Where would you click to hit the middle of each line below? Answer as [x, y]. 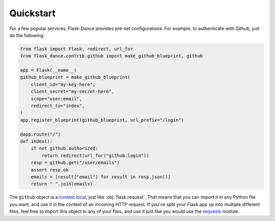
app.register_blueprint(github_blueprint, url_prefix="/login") [102, 120]
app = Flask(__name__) [48, 70]
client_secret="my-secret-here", [73, 92]
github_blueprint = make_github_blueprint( [75, 77]
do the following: [27, 35]
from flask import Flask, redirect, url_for [77, 49]
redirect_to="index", [58, 106]
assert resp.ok [50, 170]
